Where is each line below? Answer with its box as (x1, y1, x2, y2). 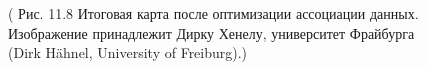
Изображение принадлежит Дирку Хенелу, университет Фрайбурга (8, 22, 415, 43)
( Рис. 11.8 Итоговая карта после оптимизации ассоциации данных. (8, 3, 419, 23)
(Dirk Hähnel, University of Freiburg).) (8, 42, 248, 63)
